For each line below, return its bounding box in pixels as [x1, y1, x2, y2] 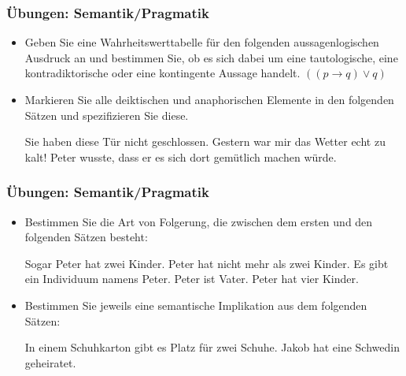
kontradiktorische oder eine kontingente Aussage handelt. [24, 65, 301, 81]
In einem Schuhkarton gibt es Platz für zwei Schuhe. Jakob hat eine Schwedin [24, 339, 400, 356]
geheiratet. [24, 354, 76, 370]
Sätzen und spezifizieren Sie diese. [24, 106, 189, 123]
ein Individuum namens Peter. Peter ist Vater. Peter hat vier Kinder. [24, 270, 359, 287]
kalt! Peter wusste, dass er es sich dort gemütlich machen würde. [24, 148, 337, 165]
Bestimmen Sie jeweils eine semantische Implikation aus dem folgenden [24, 296, 367, 313]
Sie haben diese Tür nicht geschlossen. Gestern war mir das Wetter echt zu [24, 133, 386, 150]
